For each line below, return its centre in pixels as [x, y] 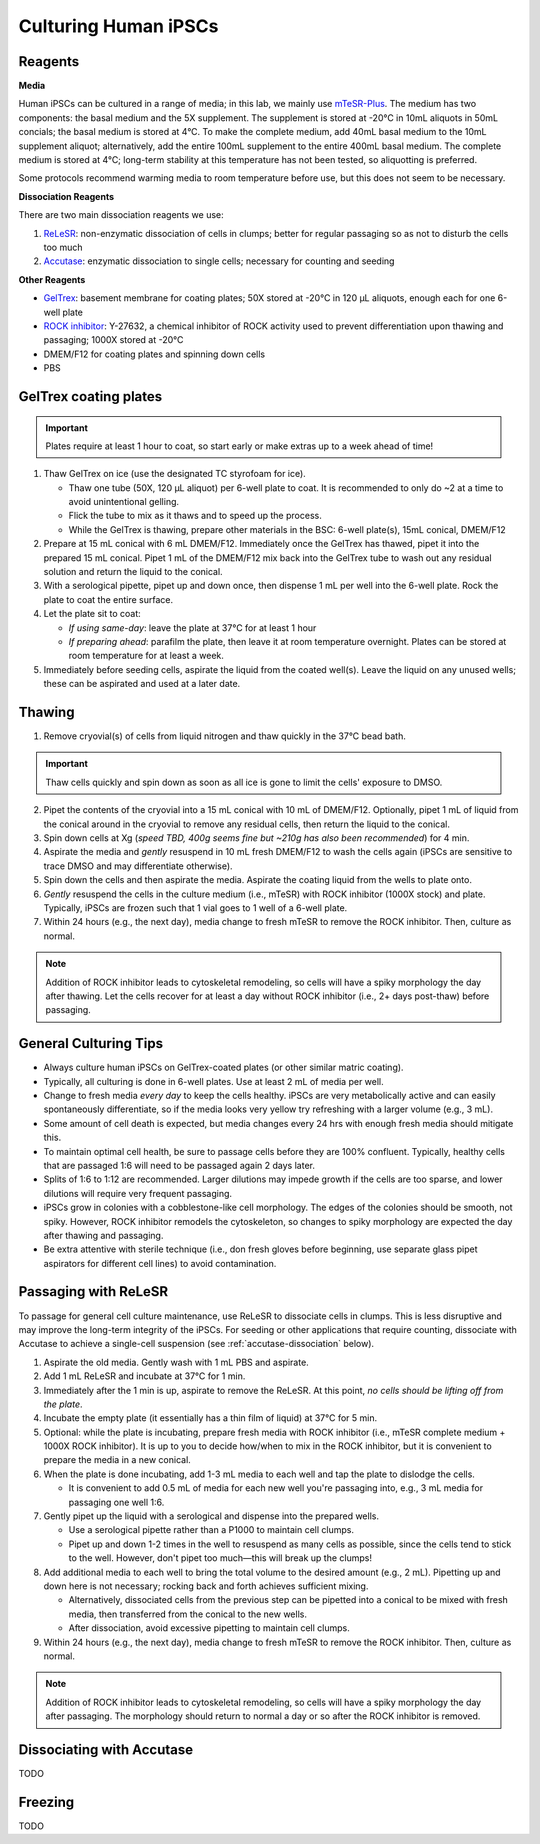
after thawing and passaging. [103, 1235]
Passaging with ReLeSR [93, 1291]
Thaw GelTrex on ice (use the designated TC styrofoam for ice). [175, 474]
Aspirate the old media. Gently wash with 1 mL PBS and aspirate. [176, 1362]
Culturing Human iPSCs [118, 26]
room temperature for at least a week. [146, 656]
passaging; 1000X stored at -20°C [113, 340]
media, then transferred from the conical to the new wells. [187, 1614]
